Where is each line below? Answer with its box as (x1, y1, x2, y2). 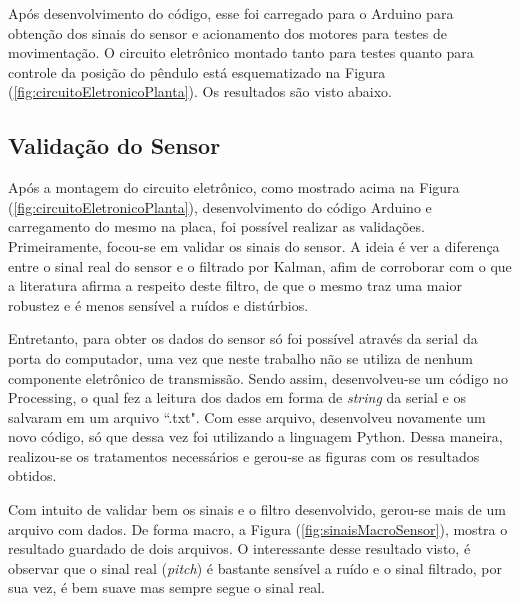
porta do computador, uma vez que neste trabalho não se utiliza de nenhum (8, 347, 473, 368)
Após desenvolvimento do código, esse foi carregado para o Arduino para (8, 3, 454, 23)
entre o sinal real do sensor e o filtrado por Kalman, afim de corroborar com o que (8, 255, 512, 276)
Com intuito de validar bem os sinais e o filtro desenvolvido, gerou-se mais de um (8, 499, 506, 520)
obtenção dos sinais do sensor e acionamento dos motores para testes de (8, 22, 448, 43)
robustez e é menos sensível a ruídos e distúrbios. (8, 294, 309, 315)
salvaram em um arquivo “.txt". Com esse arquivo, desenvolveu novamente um (8, 406, 486, 427)
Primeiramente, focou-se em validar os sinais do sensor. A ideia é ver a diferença (8, 235, 500, 256)
